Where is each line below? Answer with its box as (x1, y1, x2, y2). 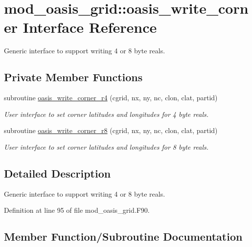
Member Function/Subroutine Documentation (4, 229, 243, 244)
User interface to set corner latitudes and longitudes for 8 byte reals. (4, 141, 208, 152)
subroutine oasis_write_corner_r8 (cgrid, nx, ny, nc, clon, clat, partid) (4, 125, 218, 135)
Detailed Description (4, 165, 111, 180)
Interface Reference (23, 17, 157, 37)
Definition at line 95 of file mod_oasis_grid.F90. (4, 205, 150, 215)
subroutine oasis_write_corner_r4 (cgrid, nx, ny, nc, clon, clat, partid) (4, 92, 218, 103)
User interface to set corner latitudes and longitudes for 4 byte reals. (4, 109, 208, 119)
